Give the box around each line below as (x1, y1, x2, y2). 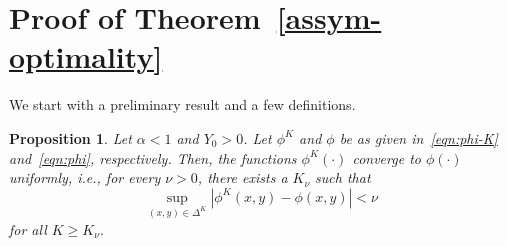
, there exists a (197, 167, 288, 188)
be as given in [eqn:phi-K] (339, 127, 498, 148)
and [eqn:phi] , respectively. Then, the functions (9, 147, 297, 168)
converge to (352, 147, 421, 168)
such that (315, 167, 371, 188)
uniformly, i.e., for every (9, 167, 161, 188)
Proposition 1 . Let (9, 127, 132, 148)
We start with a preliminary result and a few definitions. (9, 94, 356, 115)
